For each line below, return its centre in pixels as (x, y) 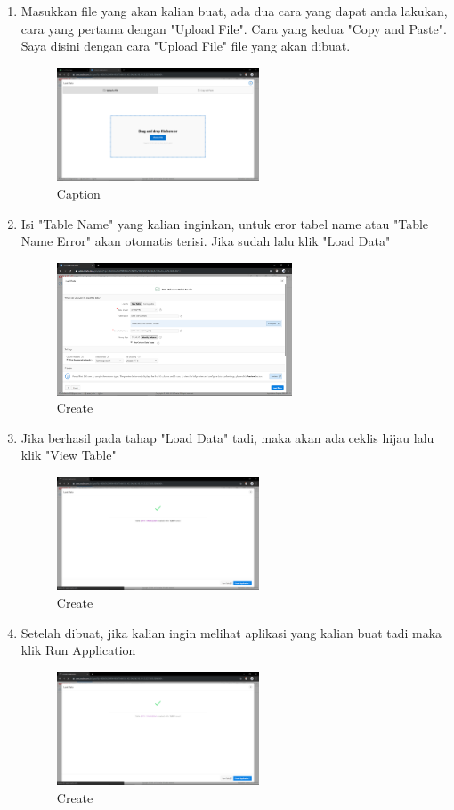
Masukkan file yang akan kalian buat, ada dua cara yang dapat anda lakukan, (234, 11)
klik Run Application (78, 650)
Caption (78, 193)
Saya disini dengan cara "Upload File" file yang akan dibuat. (186, 46)
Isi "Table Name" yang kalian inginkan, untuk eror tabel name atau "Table (225, 223)
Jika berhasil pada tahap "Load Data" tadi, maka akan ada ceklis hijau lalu (227, 437)
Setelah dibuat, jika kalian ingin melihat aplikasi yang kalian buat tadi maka (231, 632)
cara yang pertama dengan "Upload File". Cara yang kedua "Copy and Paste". (234, 28)
